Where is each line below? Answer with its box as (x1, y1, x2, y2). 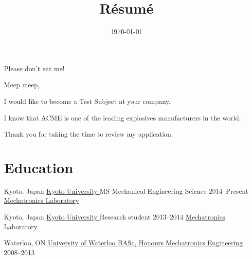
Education (4, 157, 73, 177)
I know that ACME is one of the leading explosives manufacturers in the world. (4, 112, 241, 122)
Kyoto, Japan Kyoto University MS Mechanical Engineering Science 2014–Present (4, 185, 249, 196)
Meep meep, (4, 80, 40, 90)
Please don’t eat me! (4, 63, 65, 73)
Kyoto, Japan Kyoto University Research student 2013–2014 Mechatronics (4, 212, 225, 221)
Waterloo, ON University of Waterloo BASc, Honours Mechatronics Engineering (4, 238, 243, 248)
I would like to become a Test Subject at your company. (4, 96, 171, 106)
